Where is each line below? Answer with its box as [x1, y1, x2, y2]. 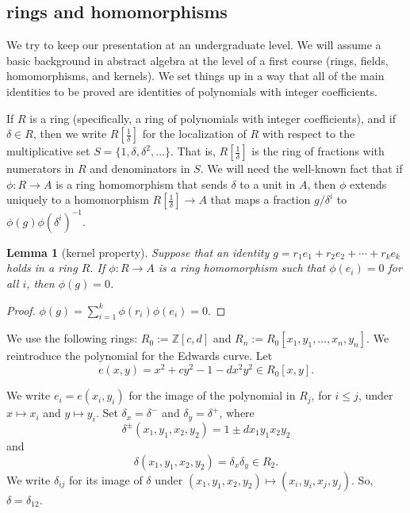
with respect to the [262, 125, 355, 142]
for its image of [69, 471, 143, 488]
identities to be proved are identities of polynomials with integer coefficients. [6, 82, 377, 99]
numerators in [6, 160, 75, 177]
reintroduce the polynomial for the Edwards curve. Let [6, 347, 273, 364]
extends [349, 175, 387, 192]
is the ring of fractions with [251, 143, 385, 159]
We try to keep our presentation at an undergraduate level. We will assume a [6, 36, 381, 53]
